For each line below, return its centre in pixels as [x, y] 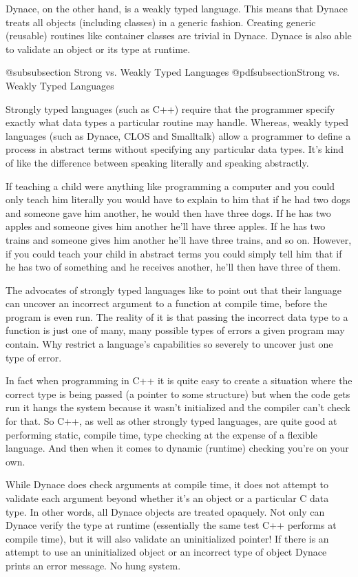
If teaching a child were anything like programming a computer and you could [170, 186]
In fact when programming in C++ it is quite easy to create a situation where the [179, 380]
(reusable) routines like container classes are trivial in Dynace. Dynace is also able [179, 35]
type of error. [34, 357]
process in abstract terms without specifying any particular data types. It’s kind [175, 149]
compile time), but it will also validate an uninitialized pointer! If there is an [167, 538]
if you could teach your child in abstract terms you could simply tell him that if [174, 253]
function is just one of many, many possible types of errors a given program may [175, 330]
